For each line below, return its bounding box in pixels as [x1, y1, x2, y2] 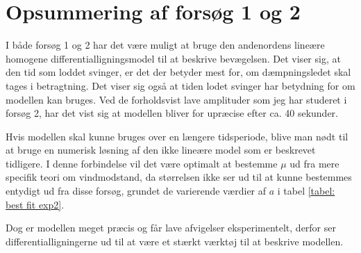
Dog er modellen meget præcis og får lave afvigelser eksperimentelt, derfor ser [6, 220, 336, 235]
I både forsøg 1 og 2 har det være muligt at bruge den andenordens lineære [6, 38, 325, 52]
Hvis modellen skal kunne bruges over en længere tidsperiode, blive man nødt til [6, 129, 349, 143]
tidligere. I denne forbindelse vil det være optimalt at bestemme [6, 156, 278, 170]
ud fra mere [289, 156, 339, 170]
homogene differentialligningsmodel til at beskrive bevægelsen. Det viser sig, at [6, 51, 341, 65]
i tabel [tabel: [277, 183, 335, 198]
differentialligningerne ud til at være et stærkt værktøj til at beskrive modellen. [6, 234, 344, 248]
